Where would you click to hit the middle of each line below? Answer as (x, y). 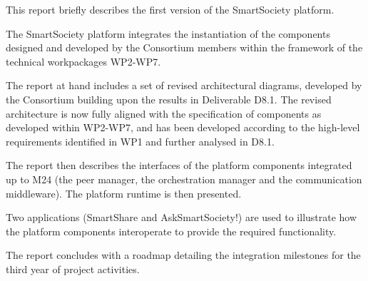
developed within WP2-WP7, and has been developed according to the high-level (183, 127)
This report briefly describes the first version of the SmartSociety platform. (170, 9)
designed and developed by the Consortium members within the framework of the (184, 47)
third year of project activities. (73, 269)
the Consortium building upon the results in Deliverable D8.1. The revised (169, 99)
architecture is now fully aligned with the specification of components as (164, 113)
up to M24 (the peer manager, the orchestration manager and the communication (184, 179)
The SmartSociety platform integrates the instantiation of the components (168, 33)
